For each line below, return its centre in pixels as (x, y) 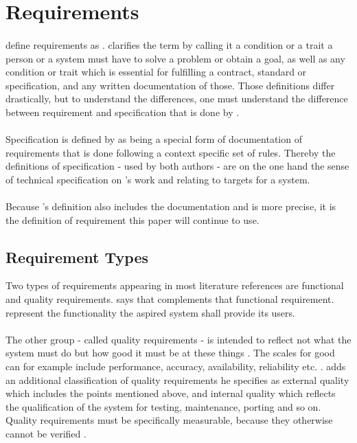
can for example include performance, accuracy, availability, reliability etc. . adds (176, 366)
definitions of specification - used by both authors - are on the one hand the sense (177, 166)
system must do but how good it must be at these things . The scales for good (170, 353)
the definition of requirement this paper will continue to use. (133, 219)
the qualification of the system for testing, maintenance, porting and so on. (163, 406)
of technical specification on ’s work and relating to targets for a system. (158, 179)
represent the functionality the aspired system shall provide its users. (150, 312)
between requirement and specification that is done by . (123, 112)
